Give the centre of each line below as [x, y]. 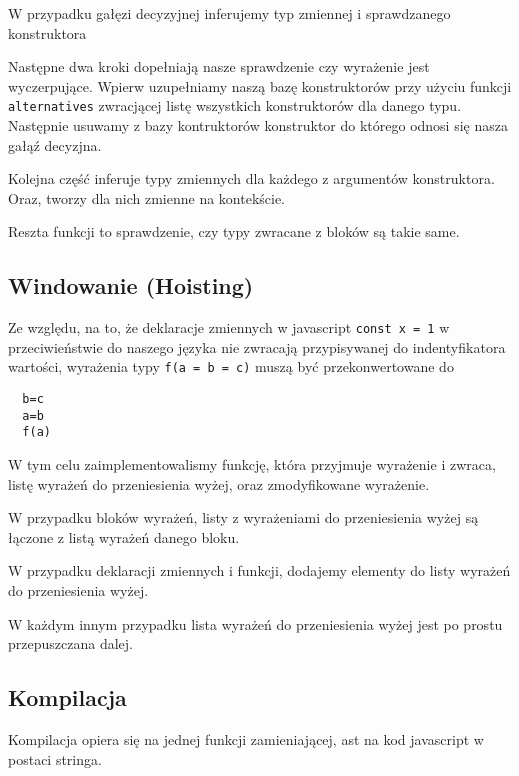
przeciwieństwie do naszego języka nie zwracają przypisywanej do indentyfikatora [257, 346]
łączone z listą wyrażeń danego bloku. [124, 536]
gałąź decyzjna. [55, 144]
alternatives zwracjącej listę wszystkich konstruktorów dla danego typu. [235, 105]
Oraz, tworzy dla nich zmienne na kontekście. [147, 197]
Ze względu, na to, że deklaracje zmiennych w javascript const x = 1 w [229, 327]
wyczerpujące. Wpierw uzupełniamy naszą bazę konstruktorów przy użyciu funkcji [260, 85]
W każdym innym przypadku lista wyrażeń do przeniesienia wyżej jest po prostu [255, 623]
